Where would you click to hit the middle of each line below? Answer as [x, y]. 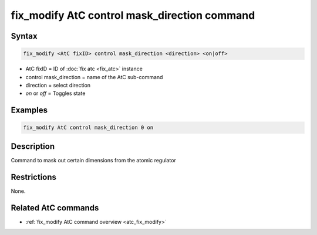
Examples [29, 110]
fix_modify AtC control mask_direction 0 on [88, 128]
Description [33, 146]
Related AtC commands [55, 208]
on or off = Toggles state [55, 93]
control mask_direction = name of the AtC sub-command [94, 77]
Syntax [24, 36]
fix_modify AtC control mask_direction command [133, 15]
